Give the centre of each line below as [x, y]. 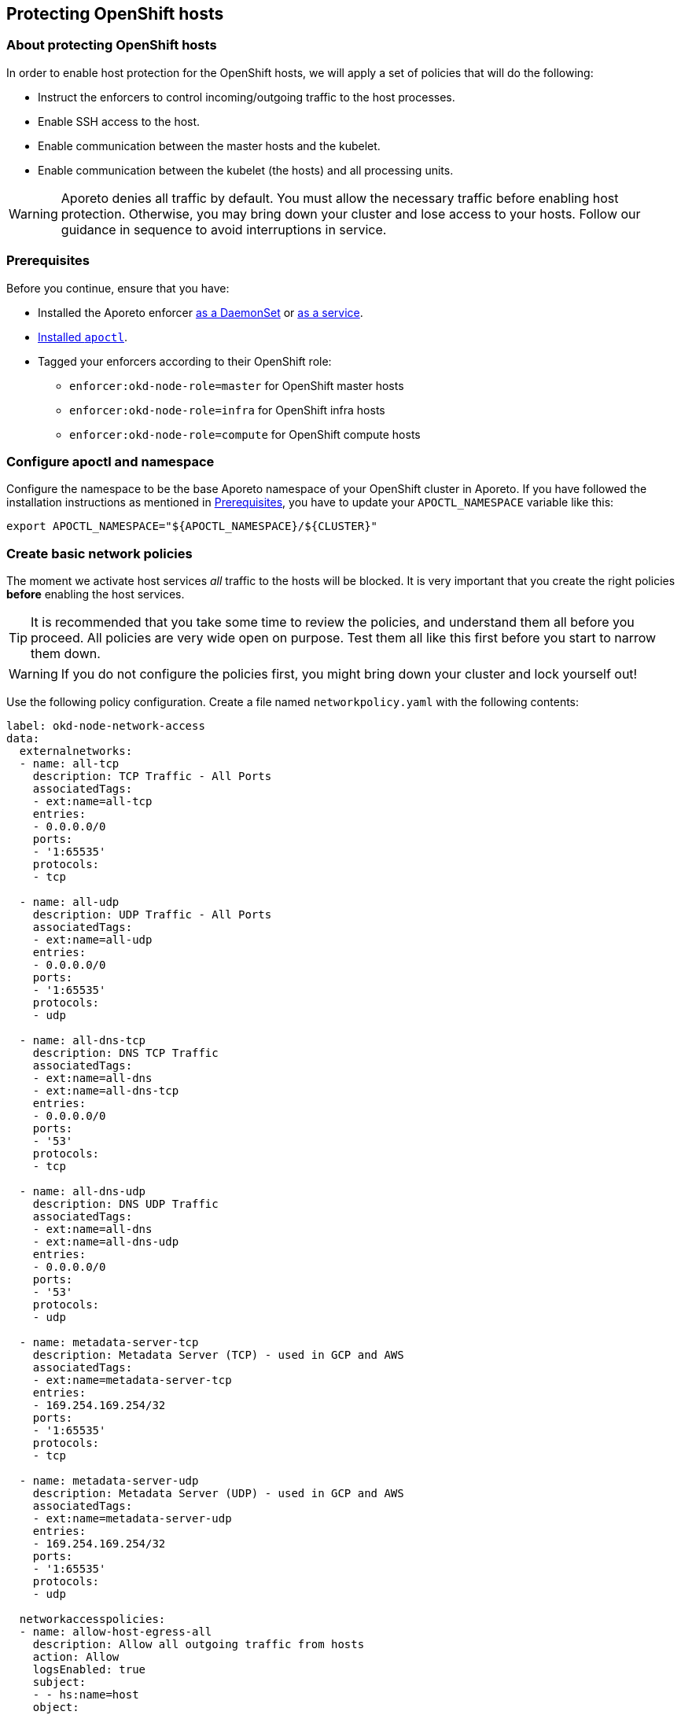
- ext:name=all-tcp [92, 802]
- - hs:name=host [86, 1695]
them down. [66, 654]
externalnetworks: [76, 751]
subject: [59, 1682]
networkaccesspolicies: [92, 1619]
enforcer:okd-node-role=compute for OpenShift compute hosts [245, 434]
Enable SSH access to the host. [119, 121]
